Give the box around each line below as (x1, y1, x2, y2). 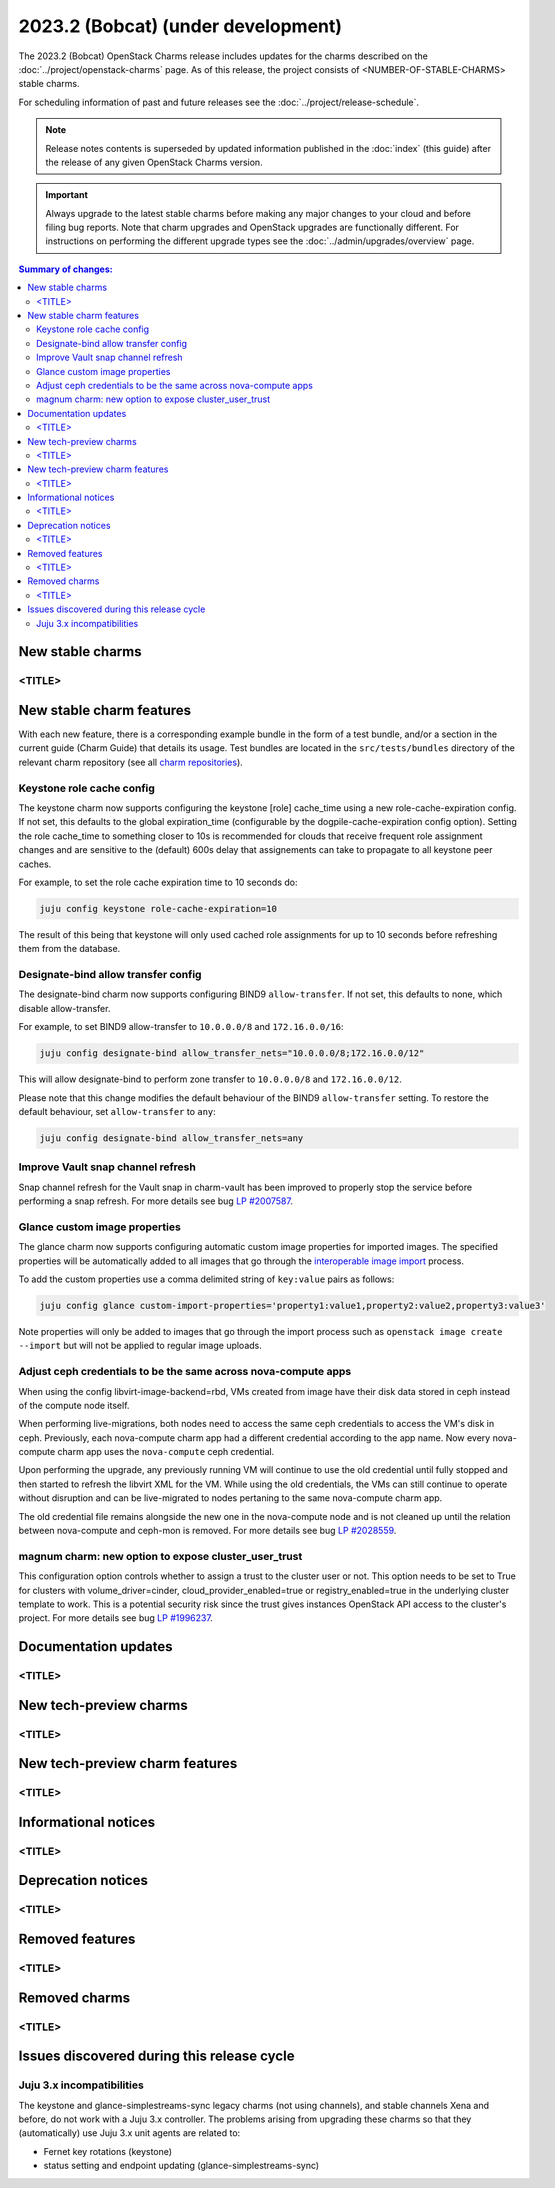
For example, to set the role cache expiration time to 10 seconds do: (18, 876, 298, 888)
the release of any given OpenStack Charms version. (45, 156, 264, 168)
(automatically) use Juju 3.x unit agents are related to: (18, 2127, 241, 2139)
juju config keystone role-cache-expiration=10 (39, 903, 277, 914)
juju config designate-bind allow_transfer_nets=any (39, 1132, 304, 1144)
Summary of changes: (18, 263, 114, 275)
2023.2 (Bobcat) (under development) (18, 15, 343, 37)
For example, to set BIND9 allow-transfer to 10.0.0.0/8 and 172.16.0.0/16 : (18, 1021, 344, 1033)
